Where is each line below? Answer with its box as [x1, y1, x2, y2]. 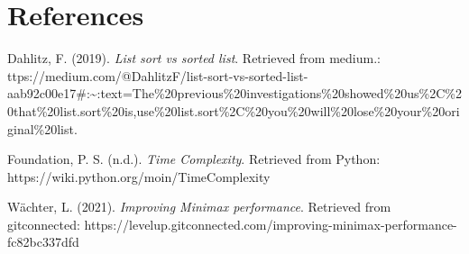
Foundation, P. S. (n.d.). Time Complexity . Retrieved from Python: [7, 150, 381, 168]
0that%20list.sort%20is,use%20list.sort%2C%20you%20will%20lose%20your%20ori [7, 101, 460, 120]
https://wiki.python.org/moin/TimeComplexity [7, 167, 271, 186]
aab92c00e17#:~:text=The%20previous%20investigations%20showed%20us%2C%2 [7, 84, 463, 103]
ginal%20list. [7, 119, 78, 138]
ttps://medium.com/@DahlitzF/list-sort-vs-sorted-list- [7, 66, 308, 85]
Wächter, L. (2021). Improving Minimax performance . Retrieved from [7, 197, 391, 216]
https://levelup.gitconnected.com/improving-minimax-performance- [84, 214, 457, 233]
